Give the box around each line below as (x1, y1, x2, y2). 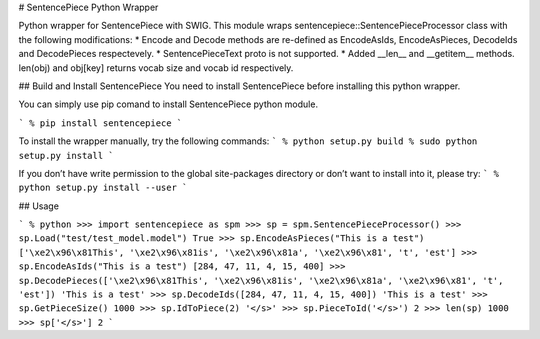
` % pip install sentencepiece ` (18, 117, 183, 129)
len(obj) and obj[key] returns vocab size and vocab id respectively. (18, 61, 294, 74)
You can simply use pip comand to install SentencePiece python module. (18, 98, 319, 110)
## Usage (18, 200, 60, 212)
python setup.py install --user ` (18, 182, 188, 194)
